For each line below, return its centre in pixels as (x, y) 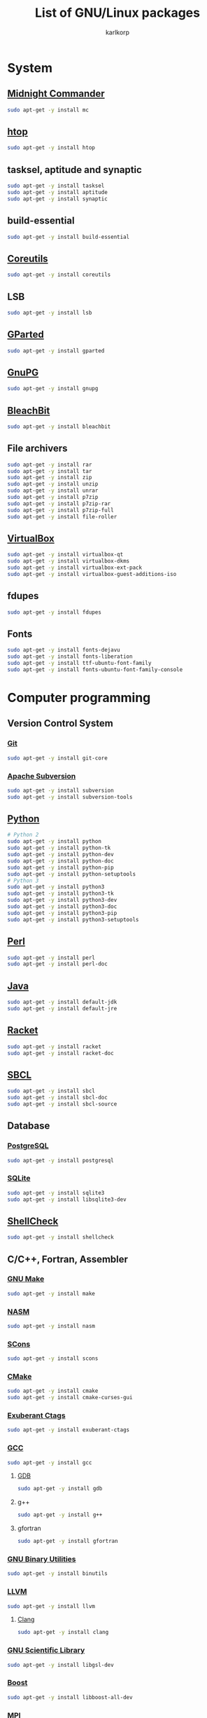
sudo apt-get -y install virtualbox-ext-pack (74, 568)
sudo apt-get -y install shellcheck (60, 1237)
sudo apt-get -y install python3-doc (62, 907)
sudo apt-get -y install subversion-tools (70, 797)
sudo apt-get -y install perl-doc (58, 964)
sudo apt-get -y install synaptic (58, 199)
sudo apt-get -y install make (51, 1293)
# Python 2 (23, 835)
